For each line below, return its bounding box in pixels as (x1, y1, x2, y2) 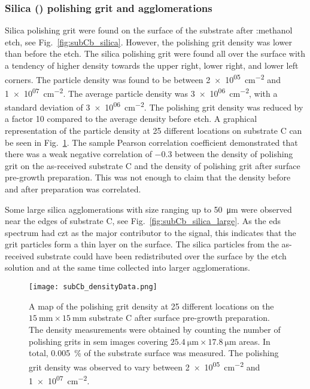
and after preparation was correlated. (5, 182, 141, 195)
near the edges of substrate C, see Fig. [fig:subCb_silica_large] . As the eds (5, 215, 281, 227)
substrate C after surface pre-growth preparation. (89, 311, 271, 324)
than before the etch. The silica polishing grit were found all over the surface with (5, 47, 306, 60)
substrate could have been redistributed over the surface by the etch (37, 249, 287, 262)
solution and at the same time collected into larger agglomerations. (5, 261, 250, 274)
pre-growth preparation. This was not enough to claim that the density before (5, 171, 291, 183)
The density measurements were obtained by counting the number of (29, 323, 281, 335)
